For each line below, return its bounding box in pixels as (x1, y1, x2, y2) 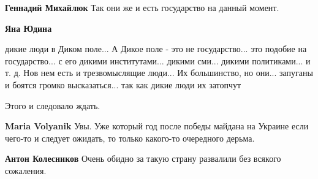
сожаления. (5, 164, 47, 177)
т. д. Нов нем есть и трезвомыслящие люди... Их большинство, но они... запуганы (5, 66, 313, 79)
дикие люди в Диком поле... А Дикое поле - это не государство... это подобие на (5, 42, 307, 55)
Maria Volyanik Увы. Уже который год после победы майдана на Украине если (5, 120, 309, 132)
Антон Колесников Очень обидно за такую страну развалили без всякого (5, 152, 281, 165)
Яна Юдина (5, 21, 52, 34)
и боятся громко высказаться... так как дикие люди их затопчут (5, 78, 241, 91)
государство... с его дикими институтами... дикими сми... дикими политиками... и (5, 54, 311, 67)
